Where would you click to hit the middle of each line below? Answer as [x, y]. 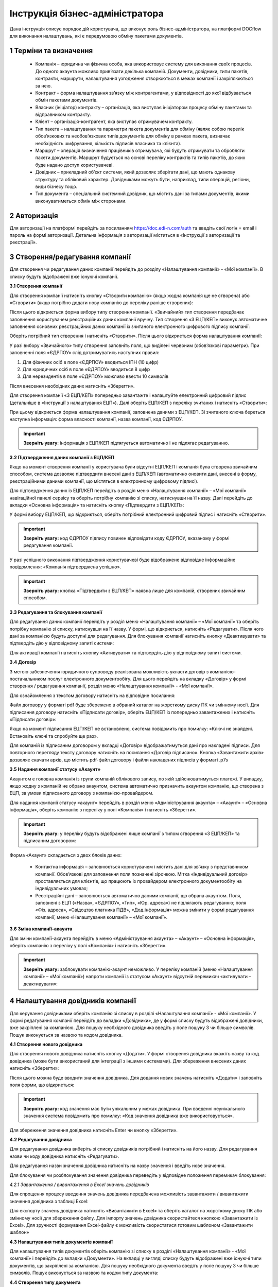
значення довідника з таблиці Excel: [49, 1201]
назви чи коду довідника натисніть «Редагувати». [64, 1156]
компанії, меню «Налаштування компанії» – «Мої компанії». [101, 917]
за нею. [44, 85]
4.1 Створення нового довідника [46, 1045]
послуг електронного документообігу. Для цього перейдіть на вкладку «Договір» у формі [147, 679]
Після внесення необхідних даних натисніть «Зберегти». [72, 386]
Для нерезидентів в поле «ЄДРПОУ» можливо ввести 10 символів [95, 376]
